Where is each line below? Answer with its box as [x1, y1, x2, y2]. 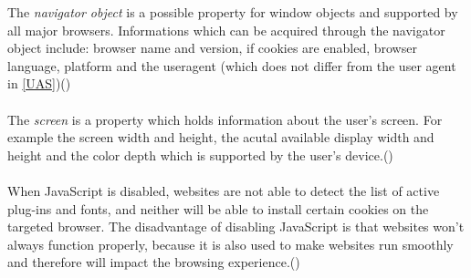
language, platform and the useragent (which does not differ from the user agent [7, 56, 456, 75]
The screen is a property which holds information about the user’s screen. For [7, 109, 443, 129]
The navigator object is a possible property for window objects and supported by [7, 3, 458, 21]
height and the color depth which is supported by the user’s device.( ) [7, 145, 393, 164]
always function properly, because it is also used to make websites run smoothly [7, 234, 454, 253]
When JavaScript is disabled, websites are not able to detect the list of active [7, 180, 440, 200]
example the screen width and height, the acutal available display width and [7, 128, 434, 147]
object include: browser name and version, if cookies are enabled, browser [7, 38, 417, 57]
